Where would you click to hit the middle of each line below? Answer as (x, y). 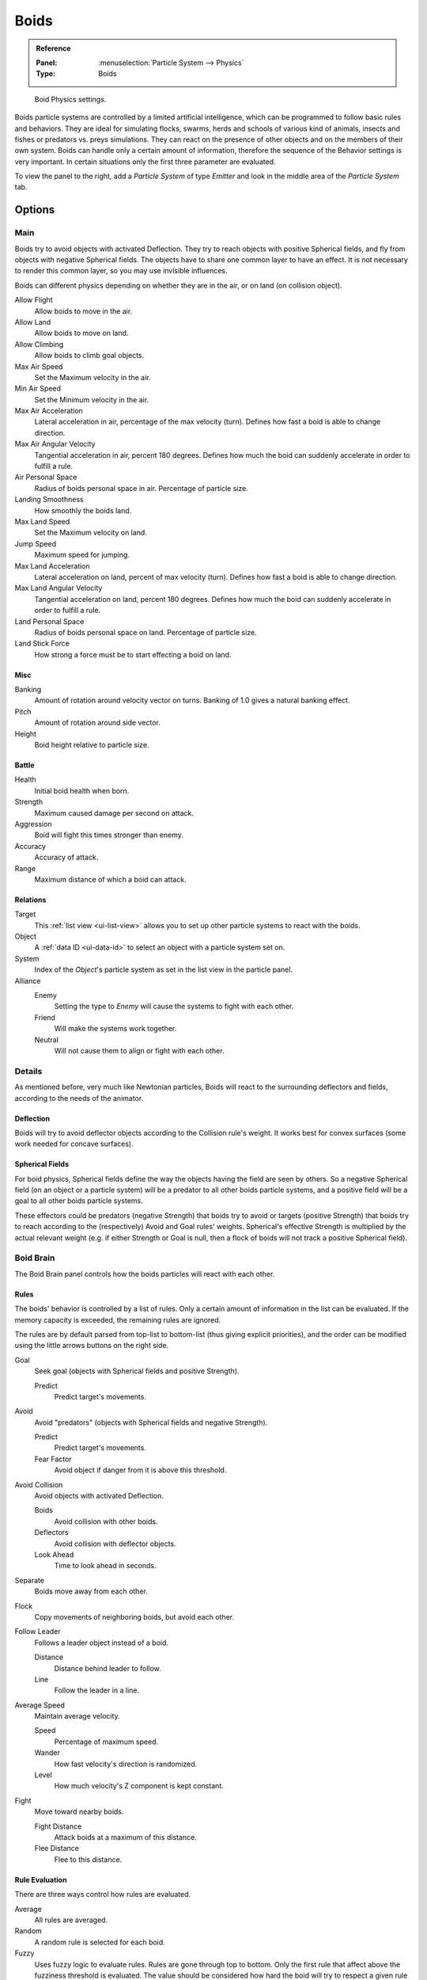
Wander (47, 1753)
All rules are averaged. (71, 1920)
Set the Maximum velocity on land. (91, 533)
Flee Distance (57, 1849)
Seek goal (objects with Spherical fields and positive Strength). (137, 1371)
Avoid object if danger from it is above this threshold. (140, 1470)
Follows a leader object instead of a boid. (102, 1643)
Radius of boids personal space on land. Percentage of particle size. (145, 632)
